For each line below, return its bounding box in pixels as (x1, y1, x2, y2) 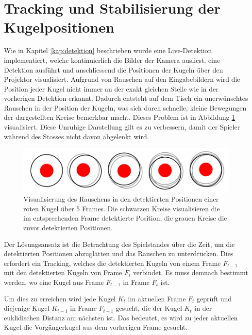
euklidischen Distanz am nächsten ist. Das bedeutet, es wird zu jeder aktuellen (4, 312, 238, 322)
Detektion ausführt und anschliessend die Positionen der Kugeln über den (4, 64, 223, 74)
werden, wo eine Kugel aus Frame (4, 277, 104, 287)
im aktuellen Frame (128, 293, 186, 303)
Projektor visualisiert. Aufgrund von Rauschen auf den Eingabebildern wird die (4, 74, 240, 84)
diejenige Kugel (4, 303, 50, 313)
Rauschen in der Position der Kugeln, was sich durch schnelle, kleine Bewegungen (4, 102, 247, 112)
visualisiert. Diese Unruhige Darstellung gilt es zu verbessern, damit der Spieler (4, 122, 240, 132)
